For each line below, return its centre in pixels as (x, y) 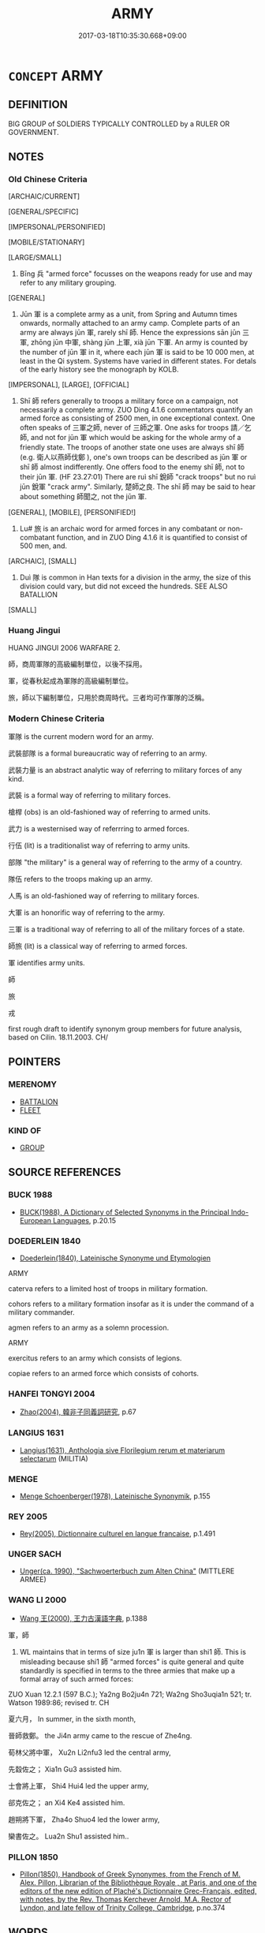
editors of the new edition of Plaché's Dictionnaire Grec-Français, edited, (138, 1891)
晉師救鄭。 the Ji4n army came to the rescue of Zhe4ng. (100, 1735)
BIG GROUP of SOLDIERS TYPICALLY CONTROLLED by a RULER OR (119, 124)
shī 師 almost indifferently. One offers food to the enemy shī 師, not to (132, 467)
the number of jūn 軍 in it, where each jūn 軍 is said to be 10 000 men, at (137, 353)
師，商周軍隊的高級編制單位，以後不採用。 (77, 664)
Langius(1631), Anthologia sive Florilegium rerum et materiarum (122, 1450)
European (35, 1220)
